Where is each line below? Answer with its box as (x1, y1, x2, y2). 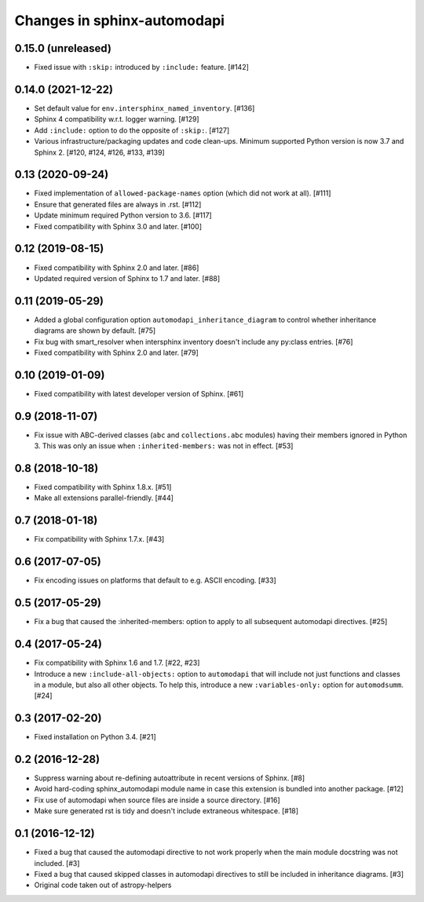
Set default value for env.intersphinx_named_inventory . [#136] (34, 103, 255, 113)
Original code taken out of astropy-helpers (34, 880, 172, 890)
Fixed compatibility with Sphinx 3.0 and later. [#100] (34, 221, 203, 231)
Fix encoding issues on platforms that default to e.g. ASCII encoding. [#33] (34, 575, 276, 585)
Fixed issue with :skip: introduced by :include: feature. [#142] (34, 63, 249, 72)
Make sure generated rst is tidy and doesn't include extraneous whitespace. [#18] (34, 806, 298, 816)
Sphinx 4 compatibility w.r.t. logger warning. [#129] (34, 115, 199, 124)
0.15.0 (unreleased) (14, 42, 111, 55)
